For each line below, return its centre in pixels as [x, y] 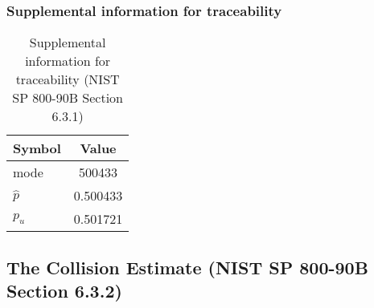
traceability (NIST [68, 79]
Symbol [37, 148]
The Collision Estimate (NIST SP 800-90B [187, 267]
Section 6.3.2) [64, 290]
